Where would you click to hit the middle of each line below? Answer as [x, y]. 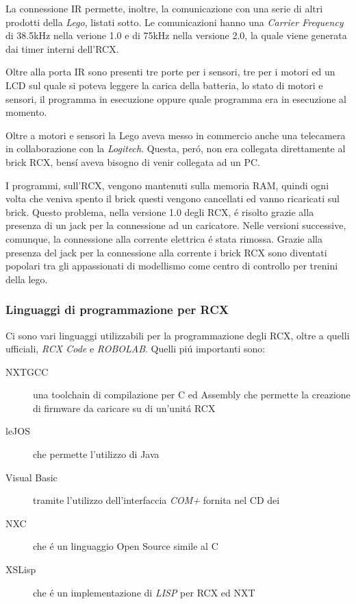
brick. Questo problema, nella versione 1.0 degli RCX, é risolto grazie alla [160, 212]
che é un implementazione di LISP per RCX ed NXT [144, 592]
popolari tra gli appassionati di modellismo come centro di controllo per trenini [172, 266]
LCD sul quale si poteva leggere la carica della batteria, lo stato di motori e [164, 85]
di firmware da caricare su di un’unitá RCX [124, 408]
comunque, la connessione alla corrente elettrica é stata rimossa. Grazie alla [164, 238]
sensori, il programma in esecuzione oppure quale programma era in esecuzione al [176, 98]
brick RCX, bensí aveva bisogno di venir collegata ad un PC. [133, 161]
